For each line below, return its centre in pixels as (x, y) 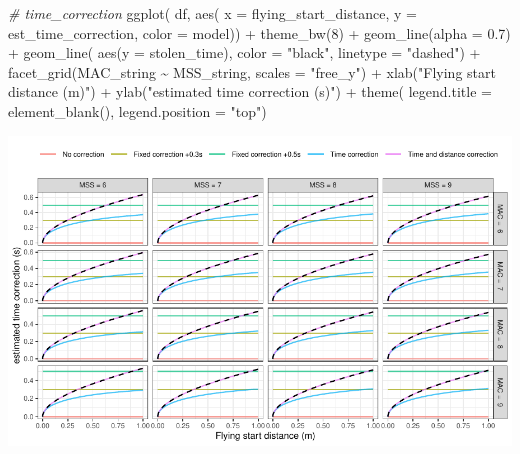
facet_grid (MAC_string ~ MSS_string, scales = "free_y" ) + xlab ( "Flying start (252, 71)
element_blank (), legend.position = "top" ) (137, 110)
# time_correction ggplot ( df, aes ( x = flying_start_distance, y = (212, 13)
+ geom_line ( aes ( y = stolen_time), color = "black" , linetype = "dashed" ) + (244, 52)
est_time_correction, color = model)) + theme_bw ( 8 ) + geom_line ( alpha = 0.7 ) (259, 32)
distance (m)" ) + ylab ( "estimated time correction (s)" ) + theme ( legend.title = (250, 91)
